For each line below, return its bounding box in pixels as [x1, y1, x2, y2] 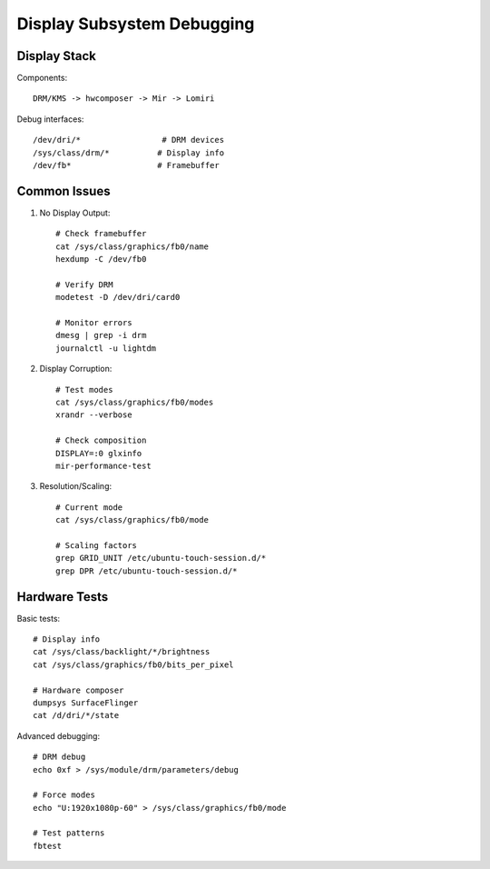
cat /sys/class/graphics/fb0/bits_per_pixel [33, 659, 235, 670]
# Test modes [55, 385, 113, 395]
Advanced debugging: [16, 730, 100, 741]
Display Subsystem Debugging [16, 14, 255, 34]
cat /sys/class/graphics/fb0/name [55, 241, 209, 252]
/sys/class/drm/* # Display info [33, 147, 225, 158]
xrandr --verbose [55, 410, 132, 420]
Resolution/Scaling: [39, 481, 113, 492]
